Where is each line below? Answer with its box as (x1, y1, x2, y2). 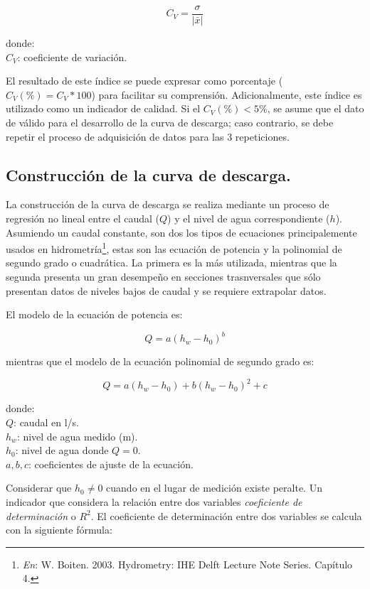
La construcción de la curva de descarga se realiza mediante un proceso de (6, 197, 329, 212)
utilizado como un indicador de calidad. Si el (6, 101, 201, 116)
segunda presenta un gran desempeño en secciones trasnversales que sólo (6, 269, 321, 284)
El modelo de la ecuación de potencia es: (6, 307, 183, 322)
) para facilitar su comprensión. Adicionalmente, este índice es (91, 87, 362, 102)
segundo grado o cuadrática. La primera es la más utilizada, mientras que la (6, 255, 337, 270)
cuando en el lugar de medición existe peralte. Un (106, 480, 322, 495)
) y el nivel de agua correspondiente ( (167, 211, 330, 226)
